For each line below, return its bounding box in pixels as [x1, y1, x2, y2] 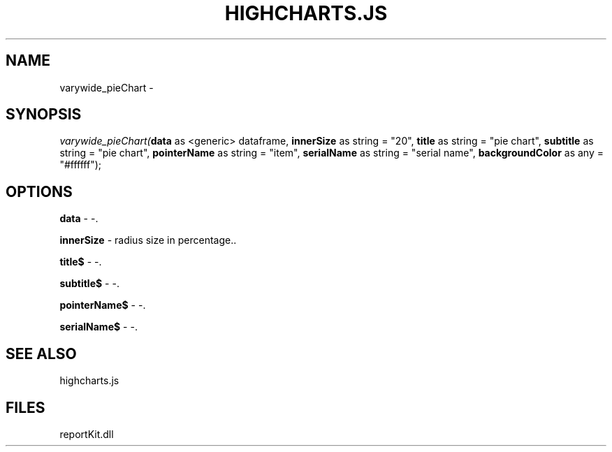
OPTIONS [6, 182, 73, 201]
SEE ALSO [6, 344, 77, 363]
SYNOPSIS [6, 105, 82, 124]
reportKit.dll [59, 428, 114, 440]
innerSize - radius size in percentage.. [59, 234, 237, 247]
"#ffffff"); [59, 159, 101, 171]
